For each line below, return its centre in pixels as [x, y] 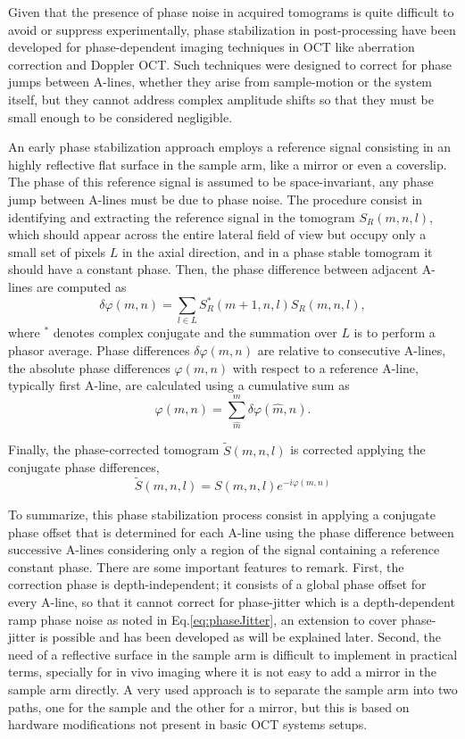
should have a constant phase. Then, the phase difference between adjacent [213, 269]
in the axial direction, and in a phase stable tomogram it [277, 251]
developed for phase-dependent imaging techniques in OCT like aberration [212, 47]
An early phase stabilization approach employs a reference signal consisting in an [230, 147]
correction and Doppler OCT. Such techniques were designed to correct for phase [230, 64]
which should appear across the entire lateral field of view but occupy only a [217, 234]
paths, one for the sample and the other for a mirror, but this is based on [209, 706]
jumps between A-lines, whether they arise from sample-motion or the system [220, 82]
